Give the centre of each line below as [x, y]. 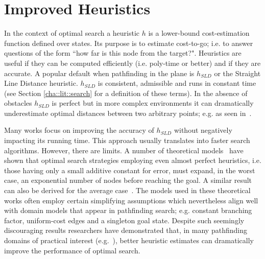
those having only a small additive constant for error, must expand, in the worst [130, 170]
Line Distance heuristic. [41, 83]
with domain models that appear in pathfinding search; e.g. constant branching [128, 210]
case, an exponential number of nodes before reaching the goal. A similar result [128, 180]
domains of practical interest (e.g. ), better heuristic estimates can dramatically [129, 240]
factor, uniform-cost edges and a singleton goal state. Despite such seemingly [124, 220]
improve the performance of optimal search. [72, 250]
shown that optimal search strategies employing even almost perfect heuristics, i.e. [133, 160]
